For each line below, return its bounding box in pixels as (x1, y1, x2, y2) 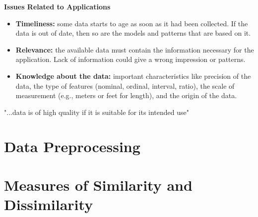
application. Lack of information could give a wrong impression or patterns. (15, 54, 246, 64)
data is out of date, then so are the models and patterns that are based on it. (15, 28, 251, 38)
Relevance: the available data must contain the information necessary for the (15, 44, 254, 54)
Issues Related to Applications (4, 1, 111, 11)
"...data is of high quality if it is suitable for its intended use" (4, 107, 189, 117)
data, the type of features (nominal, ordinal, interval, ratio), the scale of (15, 80, 235, 91)
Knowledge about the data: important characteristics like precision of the (15, 70, 251, 81)
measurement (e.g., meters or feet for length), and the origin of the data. (15, 90, 237, 101)
